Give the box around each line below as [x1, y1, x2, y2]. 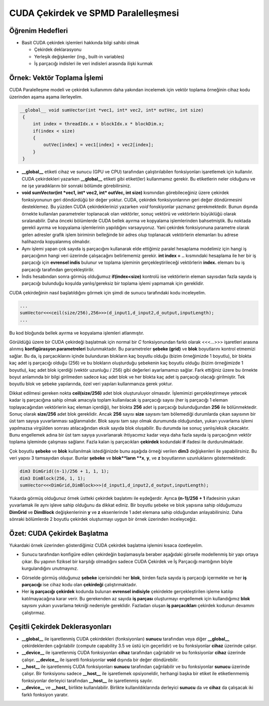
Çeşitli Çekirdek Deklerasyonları [9, 623, 112, 631]
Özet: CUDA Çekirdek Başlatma [9, 529, 109, 537]
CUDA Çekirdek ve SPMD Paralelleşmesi [9, 7, 179, 18]
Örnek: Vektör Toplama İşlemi [9, 74, 104, 82]
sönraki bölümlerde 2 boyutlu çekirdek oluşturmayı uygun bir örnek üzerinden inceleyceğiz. [9, 516, 197, 522]
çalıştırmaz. [21, 609, 46, 616]
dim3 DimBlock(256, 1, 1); [19, 475, 86, 481]
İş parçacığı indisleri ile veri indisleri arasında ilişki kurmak [34, 60, 153, 67]
